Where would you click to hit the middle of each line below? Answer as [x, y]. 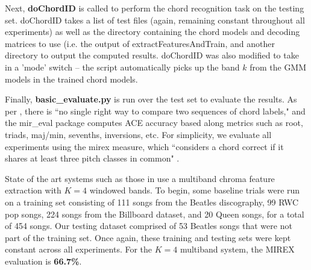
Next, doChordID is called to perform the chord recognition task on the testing [155, 8]
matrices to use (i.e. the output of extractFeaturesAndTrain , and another [140, 43]
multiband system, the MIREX [237, 249]
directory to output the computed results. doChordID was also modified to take [152, 55]
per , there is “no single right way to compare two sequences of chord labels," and [155, 111]
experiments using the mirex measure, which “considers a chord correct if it [144, 146]
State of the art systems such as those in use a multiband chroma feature [140, 178]
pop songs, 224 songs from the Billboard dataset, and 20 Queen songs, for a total [155, 214]
